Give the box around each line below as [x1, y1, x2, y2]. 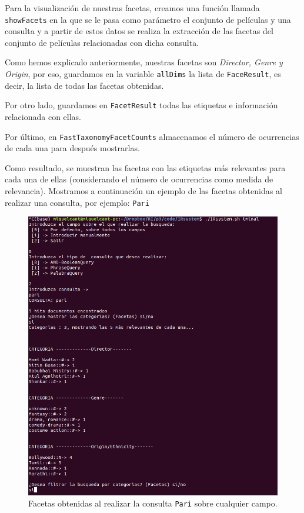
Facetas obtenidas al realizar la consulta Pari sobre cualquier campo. [28, 497, 278, 509]
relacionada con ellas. [5, 110, 82, 122]
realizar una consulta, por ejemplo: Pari [5, 196, 149, 208]
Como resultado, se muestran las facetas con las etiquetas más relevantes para [5, 161, 286, 174]
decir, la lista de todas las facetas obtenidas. [5, 79, 164, 91]
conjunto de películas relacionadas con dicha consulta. [5, 36, 199, 48]
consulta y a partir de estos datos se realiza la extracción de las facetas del [5, 25, 273, 37]
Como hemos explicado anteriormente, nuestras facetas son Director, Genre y [5, 56, 283, 68]
